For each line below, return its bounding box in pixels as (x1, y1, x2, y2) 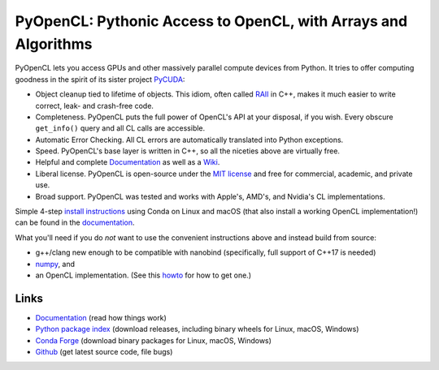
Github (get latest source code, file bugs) (35, 347, 173, 357)
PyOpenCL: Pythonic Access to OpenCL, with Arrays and (15, 12, 408, 30)
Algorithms (15, 35, 93, 53)
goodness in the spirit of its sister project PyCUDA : (15, 74, 185, 84)
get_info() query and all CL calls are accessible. (35, 123, 206, 133)
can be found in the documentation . (15, 217, 135, 227)
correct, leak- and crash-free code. (35, 101, 154, 110)
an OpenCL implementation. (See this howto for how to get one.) (35, 270, 252, 280)
